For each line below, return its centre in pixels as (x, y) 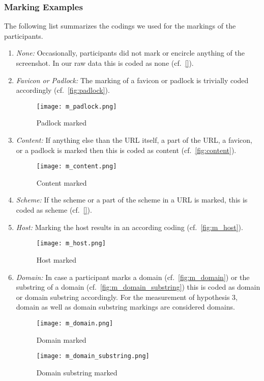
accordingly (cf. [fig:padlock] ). (63, 90)
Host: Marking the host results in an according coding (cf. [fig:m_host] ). (129, 227)
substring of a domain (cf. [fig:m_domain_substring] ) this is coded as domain (138, 287)
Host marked (56, 259)
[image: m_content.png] (77, 167)
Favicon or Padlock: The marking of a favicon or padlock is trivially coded (132, 80)
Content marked (62, 182)
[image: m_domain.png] (75, 323)
